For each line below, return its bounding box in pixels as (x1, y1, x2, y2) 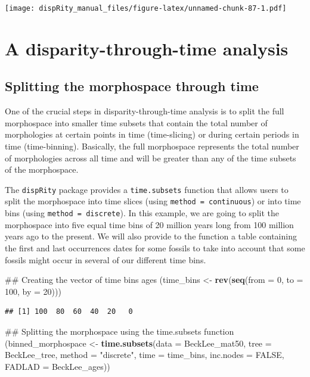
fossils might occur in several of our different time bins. (5, 253, 206, 266)
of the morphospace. (5, 163, 79, 176)
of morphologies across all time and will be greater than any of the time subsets (5, 151, 296, 164)
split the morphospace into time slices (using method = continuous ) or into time (5, 195, 301, 207)
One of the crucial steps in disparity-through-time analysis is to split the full (5, 105, 284, 117)
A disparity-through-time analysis (5, 36, 289, 60)
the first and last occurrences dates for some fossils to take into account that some (5, 241, 305, 254)
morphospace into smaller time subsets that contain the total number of (5, 116, 268, 129)
